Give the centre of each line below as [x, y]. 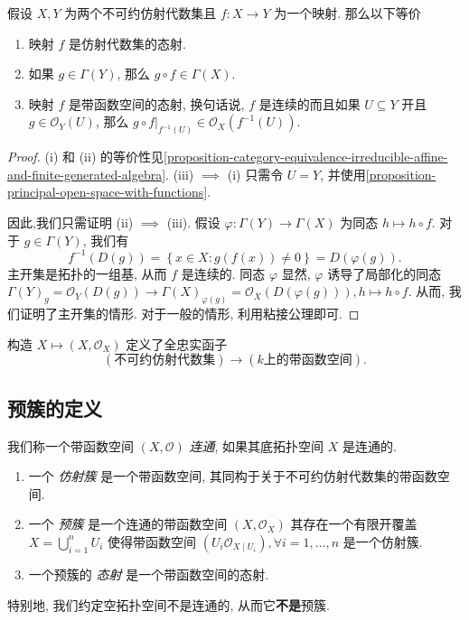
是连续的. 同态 [223, 273]
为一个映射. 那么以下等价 [347, 13]
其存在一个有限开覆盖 [354, 524]
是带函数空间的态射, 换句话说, [157, 103]
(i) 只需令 [255, 174]
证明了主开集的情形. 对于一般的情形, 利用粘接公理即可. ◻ [189, 314]
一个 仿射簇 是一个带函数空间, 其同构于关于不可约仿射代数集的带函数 [233, 476]
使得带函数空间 [152, 541]
